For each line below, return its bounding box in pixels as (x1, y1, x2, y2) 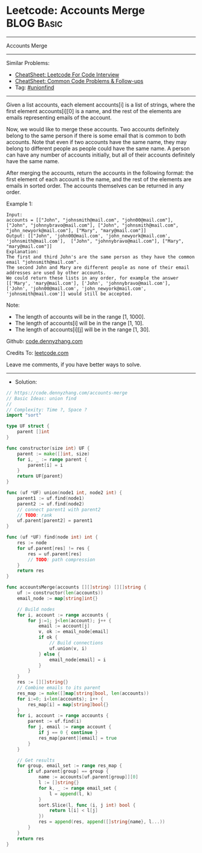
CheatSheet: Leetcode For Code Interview (14, 70, 120, 78)
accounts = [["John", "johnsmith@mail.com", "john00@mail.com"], (6, 217, 173, 223)
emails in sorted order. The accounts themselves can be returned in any (6, 182, 185, 189)
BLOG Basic (6, 16, 63, 30)
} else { (38, 651, 61, 657)
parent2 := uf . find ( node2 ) (17, 501, 85, 507)
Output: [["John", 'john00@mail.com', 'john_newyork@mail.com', (6, 233, 171, 239)
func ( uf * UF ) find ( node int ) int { (6, 534, 98, 540)
